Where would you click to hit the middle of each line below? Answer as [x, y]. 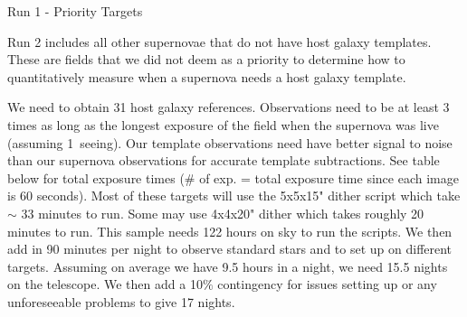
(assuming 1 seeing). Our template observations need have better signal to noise [230, 142]
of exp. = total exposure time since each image [329, 177]
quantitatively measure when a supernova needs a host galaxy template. [207, 76]
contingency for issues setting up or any [327, 284]
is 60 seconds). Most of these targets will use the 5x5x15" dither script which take [234, 196]
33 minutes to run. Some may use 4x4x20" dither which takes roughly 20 [223, 213]
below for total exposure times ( [96, 177]
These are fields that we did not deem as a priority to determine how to [206, 59]
